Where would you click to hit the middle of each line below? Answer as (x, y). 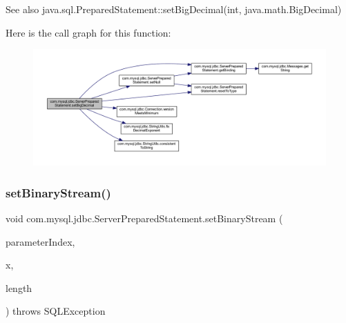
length (19, 287)
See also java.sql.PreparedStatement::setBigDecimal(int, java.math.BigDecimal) (174, 9)
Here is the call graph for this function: (88, 32)
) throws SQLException (56, 311)
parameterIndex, (40, 241)
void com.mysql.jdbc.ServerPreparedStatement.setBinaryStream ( (144, 218)
